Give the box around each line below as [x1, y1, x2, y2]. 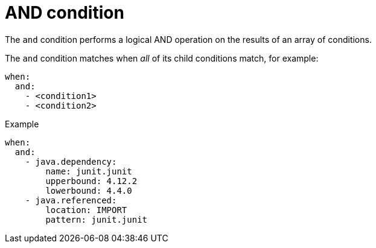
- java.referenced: [25, 195, 117, 205]
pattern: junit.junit [45, 214, 148, 224]
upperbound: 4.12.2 [45, 176, 138, 186]
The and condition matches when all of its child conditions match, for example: [5, 52, 319, 63]
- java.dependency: [25, 156, 117, 167]
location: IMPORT [45, 205, 127, 215]
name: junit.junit [45, 166, 132, 176]
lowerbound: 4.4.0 [45, 185, 132, 196]
